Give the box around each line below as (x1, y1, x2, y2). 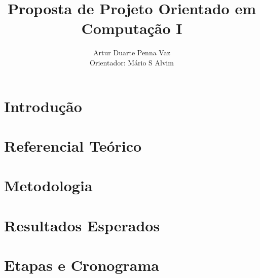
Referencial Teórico (4, 135, 142, 156)
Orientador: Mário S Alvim (90, 57, 174, 67)
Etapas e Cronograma (4, 255, 159, 275)
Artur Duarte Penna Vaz (93, 47, 170, 58)
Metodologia (4, 175, 93, 196)
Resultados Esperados (4, 215, 160, 235)
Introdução (4, 95, 82, 116)
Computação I (81, 18, 182, 39)
